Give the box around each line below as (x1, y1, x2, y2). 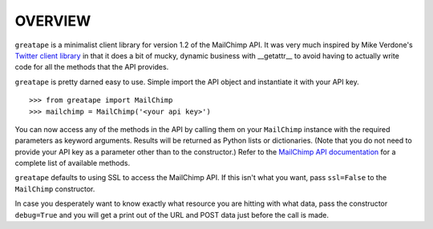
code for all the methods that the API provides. (14, 62, 169, 72)
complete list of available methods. (14, 159, 131, 168)
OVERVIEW (14, 12, 91, 30)
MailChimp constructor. (14, 184, 95, 194)
